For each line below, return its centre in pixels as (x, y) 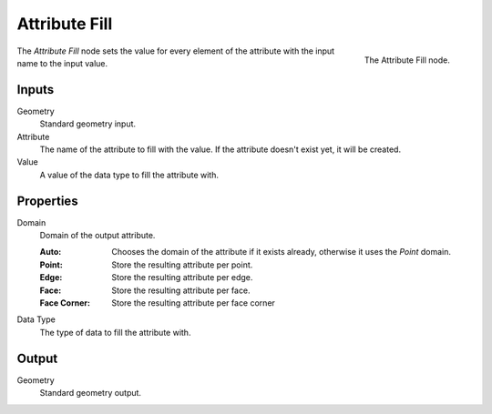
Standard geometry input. (88, 124)
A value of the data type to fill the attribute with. (129, 175)
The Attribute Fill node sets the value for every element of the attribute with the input (176, 51)
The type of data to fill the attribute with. (115, 332)
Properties (47, 201)
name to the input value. (62, 63)
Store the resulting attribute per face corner (193, 303)
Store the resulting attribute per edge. (182, 278)
